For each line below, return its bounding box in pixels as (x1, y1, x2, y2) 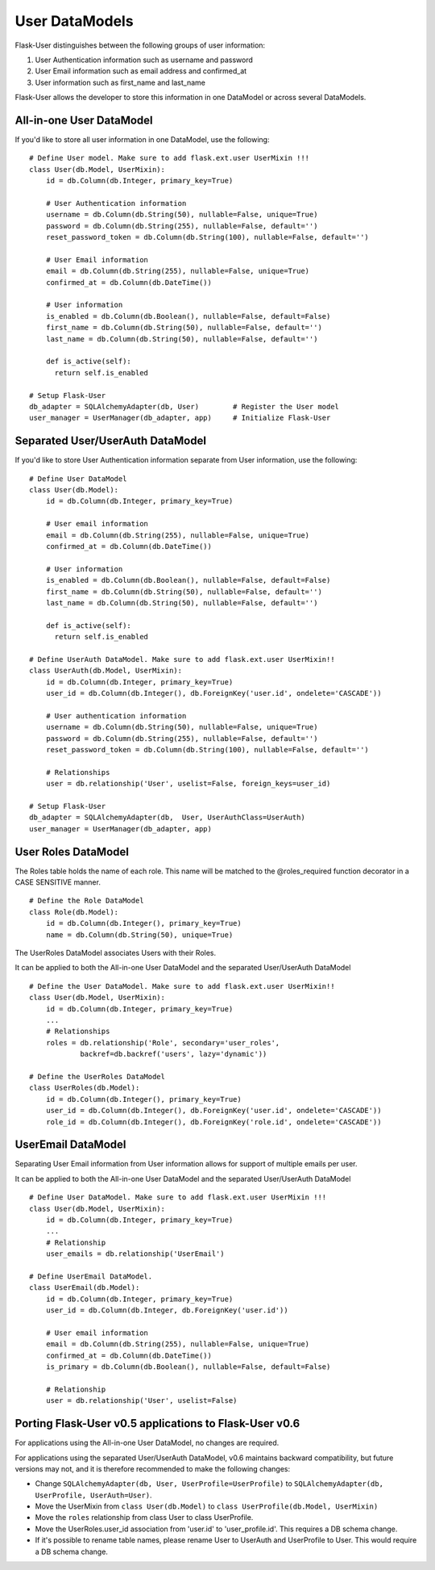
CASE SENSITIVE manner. (14, 877, 101, 887)
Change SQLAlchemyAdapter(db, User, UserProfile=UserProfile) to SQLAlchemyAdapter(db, (35, 1479, 384, 1488)
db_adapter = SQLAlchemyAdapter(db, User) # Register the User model (29, 402, 340, 411)
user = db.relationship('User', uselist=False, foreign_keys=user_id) (45, 779, 331, 789)
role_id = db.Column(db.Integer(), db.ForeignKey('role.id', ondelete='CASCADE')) (45, 1117, 382, 1126)
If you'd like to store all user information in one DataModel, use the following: (14, 135, 270, 144)
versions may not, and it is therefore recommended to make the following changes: (14, 1463, 290, 1473)
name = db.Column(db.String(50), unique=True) (45, 930, 234, 940)
